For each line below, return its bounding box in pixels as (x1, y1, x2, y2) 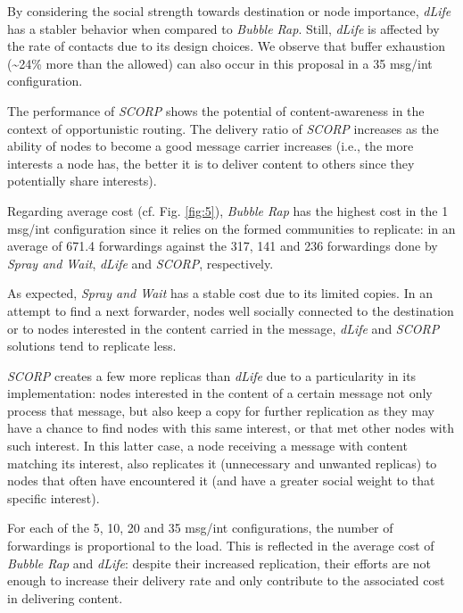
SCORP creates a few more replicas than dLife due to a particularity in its (7, 366, 417, 385)
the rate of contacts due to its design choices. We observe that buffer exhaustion (7, 37, 445, 55)
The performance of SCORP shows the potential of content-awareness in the (7, 101, 425, 120)
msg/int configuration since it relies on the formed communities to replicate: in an (7, 219, 456, 237)
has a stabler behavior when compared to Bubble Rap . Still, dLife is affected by (7, 19, 440, 37)
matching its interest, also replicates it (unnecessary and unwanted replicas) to (7, 453, 437, 472)
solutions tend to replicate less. (7, 336, 177, 355)
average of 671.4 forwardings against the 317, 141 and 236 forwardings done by (7, 236, 438, 255)
